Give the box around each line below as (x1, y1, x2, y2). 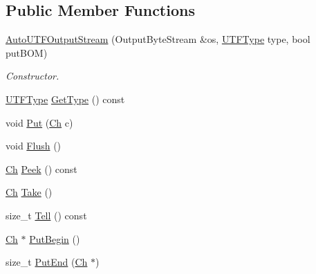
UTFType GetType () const (6, 91, 125, 106)
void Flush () (6, 138, 62, 153)
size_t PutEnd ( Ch (6, 255, 88, 269)
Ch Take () (6, 185, 53, 199)
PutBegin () (29, 231, 80, 246)
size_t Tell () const (6, 208, 87, 222)
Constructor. (6, 68, 59, 83)
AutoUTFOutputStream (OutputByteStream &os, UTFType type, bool (6, 32, 310, 46)
